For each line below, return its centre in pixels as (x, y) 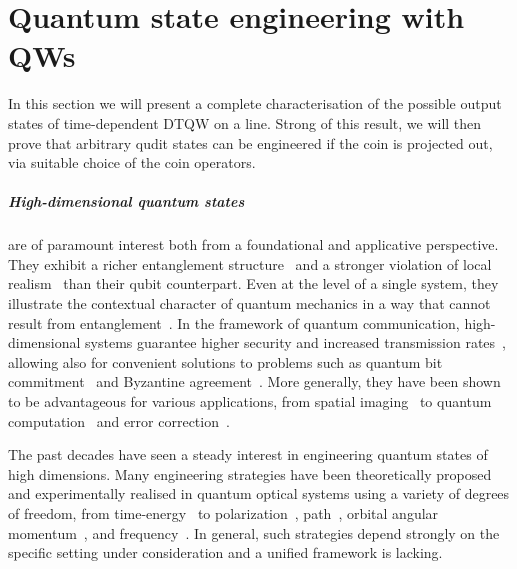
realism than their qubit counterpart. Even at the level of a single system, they (253, 283)
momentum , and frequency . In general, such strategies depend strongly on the (254, 532)
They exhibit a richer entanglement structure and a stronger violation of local (250, 263)
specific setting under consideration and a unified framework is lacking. (225, 552)
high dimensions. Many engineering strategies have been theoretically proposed (250, 473)
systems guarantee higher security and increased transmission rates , (295, 342)
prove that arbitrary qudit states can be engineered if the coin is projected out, (250, 142)
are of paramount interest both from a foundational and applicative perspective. (253, 244)
